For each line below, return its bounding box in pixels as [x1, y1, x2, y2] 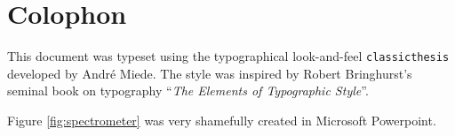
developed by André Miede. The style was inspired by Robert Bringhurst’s [7, 64, 412, 82]
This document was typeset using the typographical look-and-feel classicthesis [7, 47, 450, 65]
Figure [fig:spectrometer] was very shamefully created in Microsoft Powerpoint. [7, 110, 436, 129]
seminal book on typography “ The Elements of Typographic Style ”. [7, 81, 369, 100]
